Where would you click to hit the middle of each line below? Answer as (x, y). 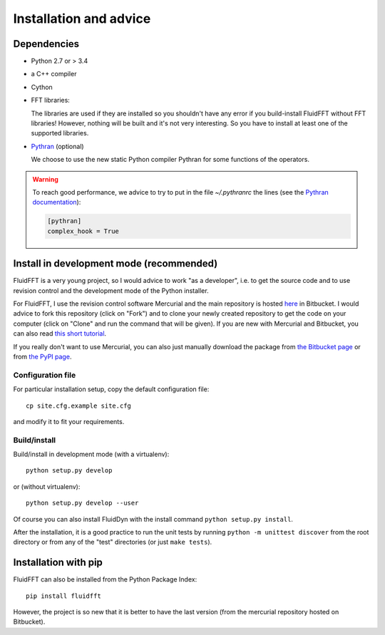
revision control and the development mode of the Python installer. (111, 290)
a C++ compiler (54, 74)
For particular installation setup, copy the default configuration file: (111, 389)
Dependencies (46, 44)
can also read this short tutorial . (60, 334)
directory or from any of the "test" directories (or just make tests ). (113, 542)
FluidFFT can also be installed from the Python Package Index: (105, 579)
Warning (45, 179)
